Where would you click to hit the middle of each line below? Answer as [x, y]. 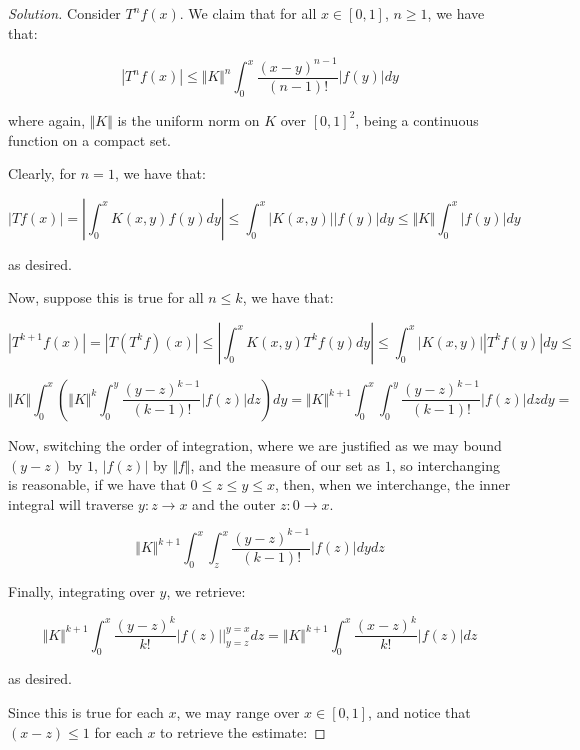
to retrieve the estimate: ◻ [243, 731]
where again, [47, 119]
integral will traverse [71, 503]
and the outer [234, 503]
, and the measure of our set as [285, 464]
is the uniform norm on [188, 119]
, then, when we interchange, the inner [392, 484]
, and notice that [419, 712]
